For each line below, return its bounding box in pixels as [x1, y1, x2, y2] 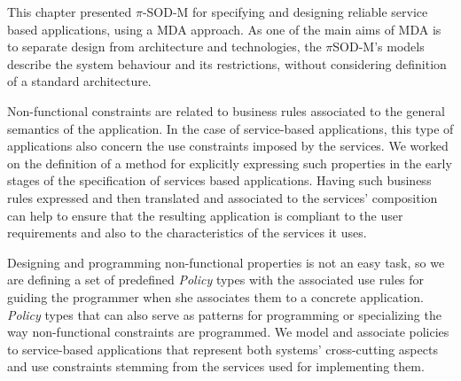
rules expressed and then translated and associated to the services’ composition [7, 188, 438, 206]
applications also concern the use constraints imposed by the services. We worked [7, 136, 449, 155]
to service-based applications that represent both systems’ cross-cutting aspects [7, 339, 438, 358]
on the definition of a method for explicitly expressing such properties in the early [7, 153, 452, 172]
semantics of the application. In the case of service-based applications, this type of [7, 119, 454, 137]
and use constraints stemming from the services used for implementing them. [7, 357, 425, 376]
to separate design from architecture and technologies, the [7, 37, 322, 56]
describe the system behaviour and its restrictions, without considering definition [7, 54, 447, 73]
